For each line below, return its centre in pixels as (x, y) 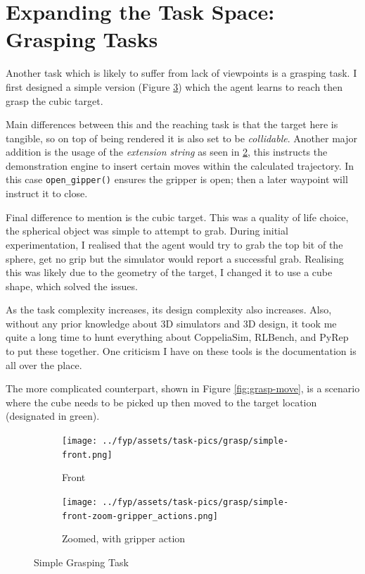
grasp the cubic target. (55, 100)
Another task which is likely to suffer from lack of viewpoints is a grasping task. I (181, 73)
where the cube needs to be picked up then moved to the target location (161, 402)
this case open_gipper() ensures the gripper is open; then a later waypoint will (177, 179)
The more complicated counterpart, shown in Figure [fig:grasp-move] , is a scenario (183, 388)
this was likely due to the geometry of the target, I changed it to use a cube (169, 272)
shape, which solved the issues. (72, 286)
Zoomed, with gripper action (124, 538)
